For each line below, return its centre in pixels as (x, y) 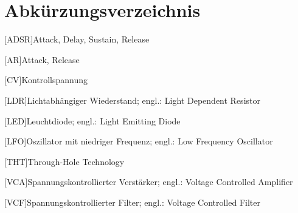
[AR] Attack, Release (42, 59)
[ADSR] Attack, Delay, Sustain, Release (77, 39)
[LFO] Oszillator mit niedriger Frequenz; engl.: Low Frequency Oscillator (139, 141)
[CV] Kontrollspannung (46, 80)
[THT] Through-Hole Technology (64, 161)
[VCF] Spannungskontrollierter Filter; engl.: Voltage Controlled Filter (132, 202)
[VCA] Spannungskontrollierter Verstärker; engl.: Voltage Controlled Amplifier (149, 182)
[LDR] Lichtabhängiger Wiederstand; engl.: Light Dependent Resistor (132, 100)
